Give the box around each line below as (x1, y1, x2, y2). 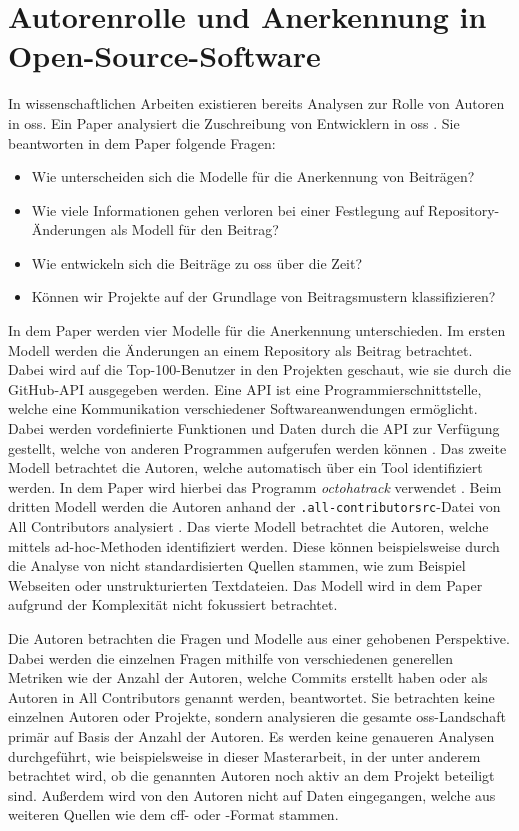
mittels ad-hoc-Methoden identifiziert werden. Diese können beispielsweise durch (8, 535, 500, 556)
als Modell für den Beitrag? (110, 219, 279, 240)
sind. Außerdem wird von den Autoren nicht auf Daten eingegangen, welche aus (8, 784, 496, 805)
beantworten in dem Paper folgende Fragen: (8, 132, 276, 153)
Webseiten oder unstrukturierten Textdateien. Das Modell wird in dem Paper (8, 574, 483, 595)
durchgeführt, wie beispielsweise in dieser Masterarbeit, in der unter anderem (8, 745, 481, 766)
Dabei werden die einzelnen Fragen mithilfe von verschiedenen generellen (8, 647, 454, 668)
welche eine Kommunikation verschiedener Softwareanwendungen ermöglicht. (8, 398, 478, 419)
